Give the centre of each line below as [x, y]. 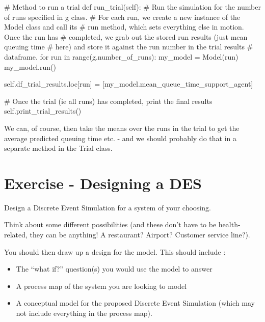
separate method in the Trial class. [58, 148]
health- [229, 224]
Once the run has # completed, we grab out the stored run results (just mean [126, 36]
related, [16, 235]
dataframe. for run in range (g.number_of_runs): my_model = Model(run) [121, 56]
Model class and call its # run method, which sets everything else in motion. [124, 27]
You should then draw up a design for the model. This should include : [115, 251]
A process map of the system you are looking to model [101, 286]
